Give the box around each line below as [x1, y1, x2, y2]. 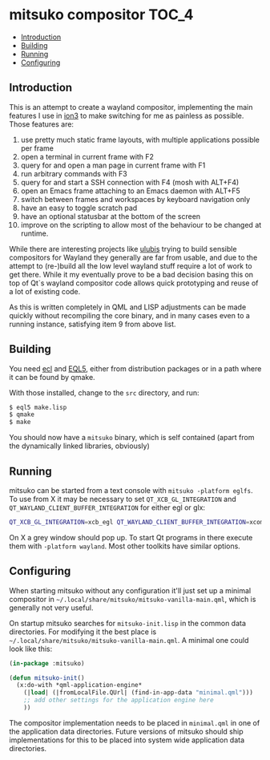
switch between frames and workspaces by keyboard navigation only [20, 194, 251, 204]
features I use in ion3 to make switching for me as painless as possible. [9, 111, 244, 120]
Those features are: [9, 119, 75, 129]
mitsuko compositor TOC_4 [9, 6, 194, 24]
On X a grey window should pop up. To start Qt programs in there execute [9, 532, 253, 542]
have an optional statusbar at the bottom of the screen [20, 211, 201, 221]
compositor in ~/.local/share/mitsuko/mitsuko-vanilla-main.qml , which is [9, 594, 256, 604]
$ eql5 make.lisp [9, 403, 67, 411]
